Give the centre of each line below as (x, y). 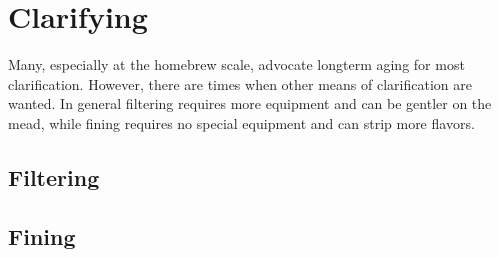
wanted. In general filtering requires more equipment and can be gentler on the (250, 103)
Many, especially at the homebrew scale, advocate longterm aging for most (236, 64)
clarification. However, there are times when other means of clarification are (240, 83)
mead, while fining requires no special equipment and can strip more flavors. (241, 122)
